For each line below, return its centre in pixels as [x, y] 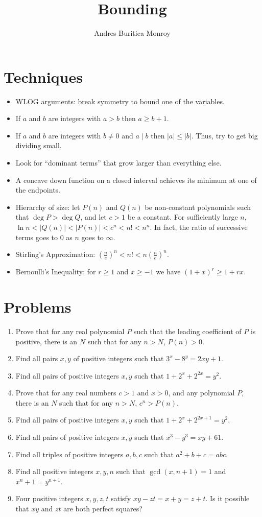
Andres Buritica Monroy [132, 33]
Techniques [43, 76]
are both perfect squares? [103, 509]
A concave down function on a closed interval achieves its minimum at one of [136, 180]
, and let [93, 217]
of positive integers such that [118, 358]
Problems [38, 306]
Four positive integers [49, 498]
